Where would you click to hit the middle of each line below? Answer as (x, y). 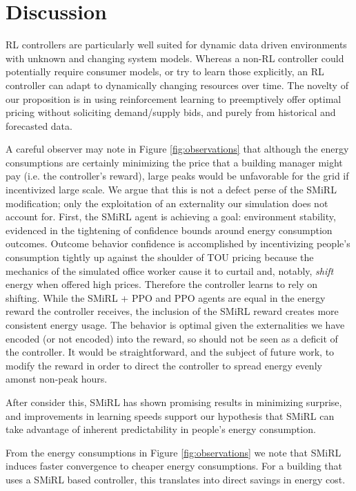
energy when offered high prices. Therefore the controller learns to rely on (161, 284)
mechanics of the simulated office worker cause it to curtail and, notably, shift (170, 270)
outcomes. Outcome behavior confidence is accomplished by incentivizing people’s (178, 243)
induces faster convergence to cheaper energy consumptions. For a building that (174, 466)
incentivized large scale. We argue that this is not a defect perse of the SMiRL (171, 190)
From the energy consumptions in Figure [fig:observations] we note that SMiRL (174, 452)
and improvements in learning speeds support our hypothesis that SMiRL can (170, 415)
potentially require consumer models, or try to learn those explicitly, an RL (165, 71)
